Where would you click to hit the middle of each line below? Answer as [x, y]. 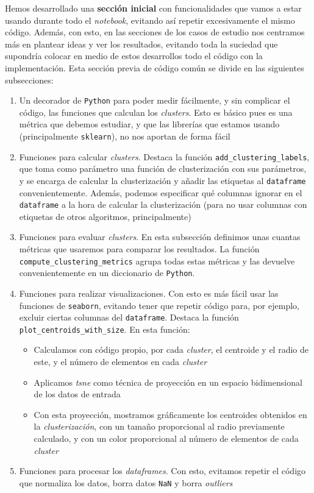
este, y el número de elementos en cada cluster [120, 362]
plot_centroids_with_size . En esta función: [105, 329]
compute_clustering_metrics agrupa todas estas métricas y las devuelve [157, 261]
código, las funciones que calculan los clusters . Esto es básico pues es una [156, 112]
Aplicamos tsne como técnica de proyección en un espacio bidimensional [168, 382]
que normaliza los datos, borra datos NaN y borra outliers [126, 482]
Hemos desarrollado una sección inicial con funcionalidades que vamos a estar [153, 8]
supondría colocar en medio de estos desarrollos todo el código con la [134, 56]
